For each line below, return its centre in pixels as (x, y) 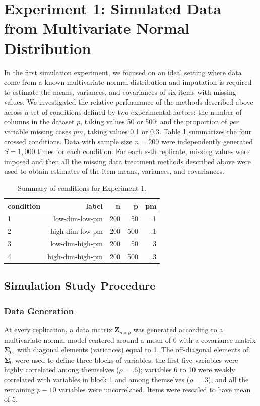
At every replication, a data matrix (58, 329)
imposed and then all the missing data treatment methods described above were (128, 161)
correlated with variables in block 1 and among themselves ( (97, 379)
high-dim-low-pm (77, 231)
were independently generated (207, 141)
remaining (19, 389)
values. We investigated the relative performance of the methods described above (129, 102)
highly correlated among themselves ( (62, 369)
